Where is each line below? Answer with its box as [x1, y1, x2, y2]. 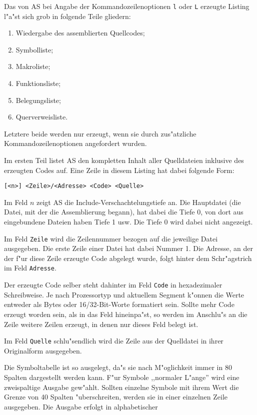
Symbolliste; [15, 44, 53, 54]
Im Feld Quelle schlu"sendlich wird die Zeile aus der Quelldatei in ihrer [4, 335, 223, 346]
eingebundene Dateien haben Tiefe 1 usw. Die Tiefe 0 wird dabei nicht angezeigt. [4, 216, 253, 227]
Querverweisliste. [15, 111, 68, 122]
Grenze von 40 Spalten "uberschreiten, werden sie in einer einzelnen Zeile [4, 391, 228, 402]
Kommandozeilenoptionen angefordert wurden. [4, 138, 147, 148]
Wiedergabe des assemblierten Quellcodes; [15, 27, 145, 38]
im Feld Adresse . [4, 262, 56, 273]
